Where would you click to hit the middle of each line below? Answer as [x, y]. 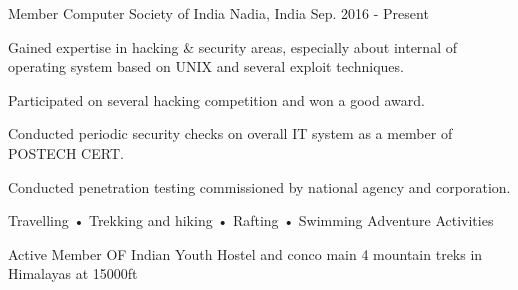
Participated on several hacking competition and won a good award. [216, 99]
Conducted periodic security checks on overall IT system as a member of [230, 133]
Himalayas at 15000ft [73, 273]
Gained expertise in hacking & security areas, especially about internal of [232, 46]
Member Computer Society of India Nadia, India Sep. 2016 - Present [218, 13]
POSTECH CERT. [66, 152]
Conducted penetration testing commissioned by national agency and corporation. [259, 186]
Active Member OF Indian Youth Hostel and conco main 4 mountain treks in [245, 253]
